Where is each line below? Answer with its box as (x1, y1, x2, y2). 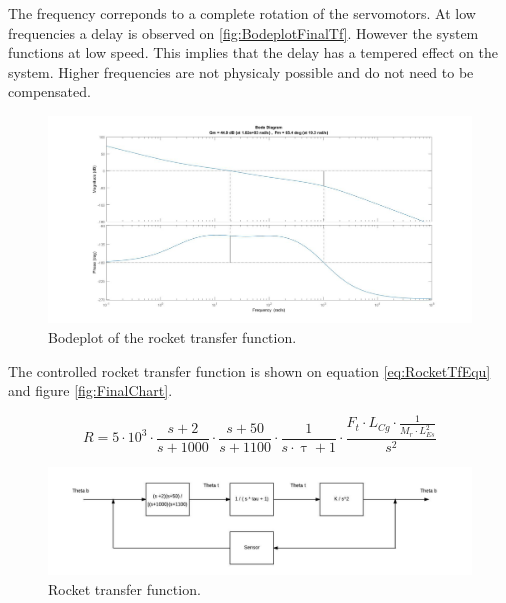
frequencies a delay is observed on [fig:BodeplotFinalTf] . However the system (8, 22, 479, 43)
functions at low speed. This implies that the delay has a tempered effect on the (8, 42, 498, 63)
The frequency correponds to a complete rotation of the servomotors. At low (8, 3, 476, 23)
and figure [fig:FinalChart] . (8, 380, 173, 401)
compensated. (8, 81, 91, 102)
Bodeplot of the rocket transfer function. (48, 327, 297, 347)
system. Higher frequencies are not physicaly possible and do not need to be (8, 61, 474, 82)
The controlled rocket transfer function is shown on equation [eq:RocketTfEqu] (8, 360, 491, 381)
